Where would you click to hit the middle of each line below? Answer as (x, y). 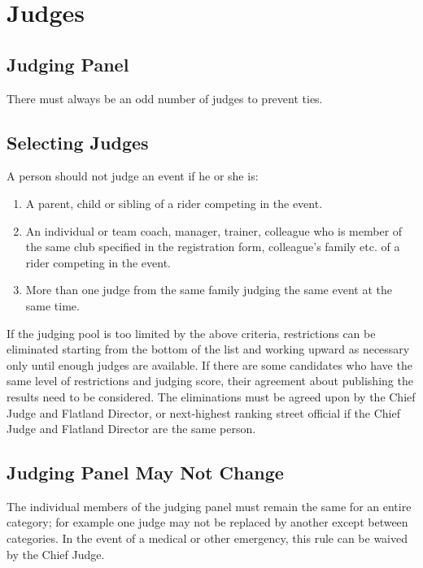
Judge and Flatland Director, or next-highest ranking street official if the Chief (203, 412)
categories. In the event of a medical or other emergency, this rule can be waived (207, 538)
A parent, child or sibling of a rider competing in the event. (174, 203)
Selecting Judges (78, 142)
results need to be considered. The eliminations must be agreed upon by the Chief (211, 396)
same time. (52, 305)
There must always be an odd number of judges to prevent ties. (165, 98)
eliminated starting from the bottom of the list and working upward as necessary (208, 349)
